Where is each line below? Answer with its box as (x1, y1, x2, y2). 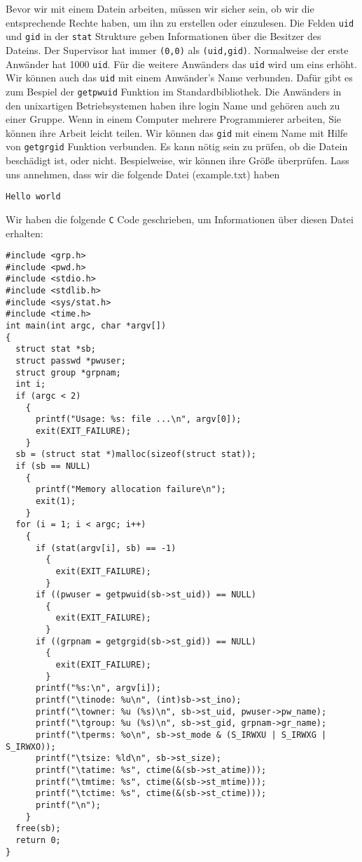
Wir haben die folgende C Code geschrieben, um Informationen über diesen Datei (6, 211, 354, 226)
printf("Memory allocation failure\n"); (35, 484, 226, 495)
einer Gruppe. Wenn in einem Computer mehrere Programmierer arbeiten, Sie (6, 112, 342, 126)
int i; (15, 379, 46, 390)
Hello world (6, 192, 61, 202)
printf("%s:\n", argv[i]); (35, 683, 161, 694)
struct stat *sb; (15, 344, 96, 354)
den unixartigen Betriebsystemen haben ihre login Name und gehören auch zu (6, 98, 340, 112)
